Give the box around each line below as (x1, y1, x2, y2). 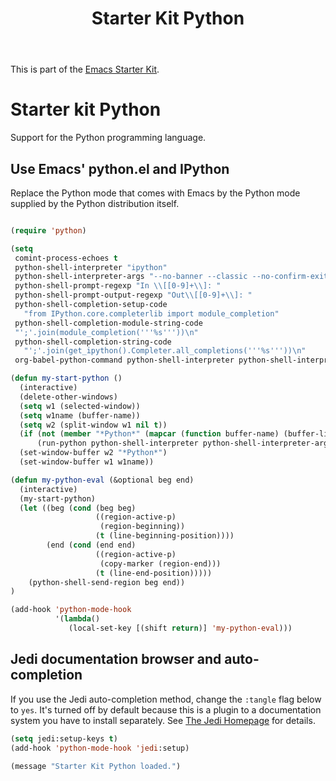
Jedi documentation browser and (10, 651, 222, 668)
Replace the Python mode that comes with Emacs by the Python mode (10, 187, 301, 199)
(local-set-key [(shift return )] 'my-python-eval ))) (68, 623, 293, 634)
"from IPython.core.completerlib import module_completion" (23, 308, 280, 319)
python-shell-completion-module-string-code (14, 318, 203, 328)
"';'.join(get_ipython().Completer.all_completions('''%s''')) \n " (23, 346, 307, 356)
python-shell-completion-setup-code (14, 300, 168, 310)
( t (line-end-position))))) (95, 568, 213, 578)
